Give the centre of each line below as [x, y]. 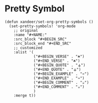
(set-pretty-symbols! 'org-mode [43, 26]
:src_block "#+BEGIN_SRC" [40, 39]
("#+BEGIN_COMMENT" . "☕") [61, 82]
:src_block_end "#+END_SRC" [42, 43]
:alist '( [24, 52]
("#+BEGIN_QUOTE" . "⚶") [59, 65]
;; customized [28, 48]
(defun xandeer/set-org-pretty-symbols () [49, 22]
